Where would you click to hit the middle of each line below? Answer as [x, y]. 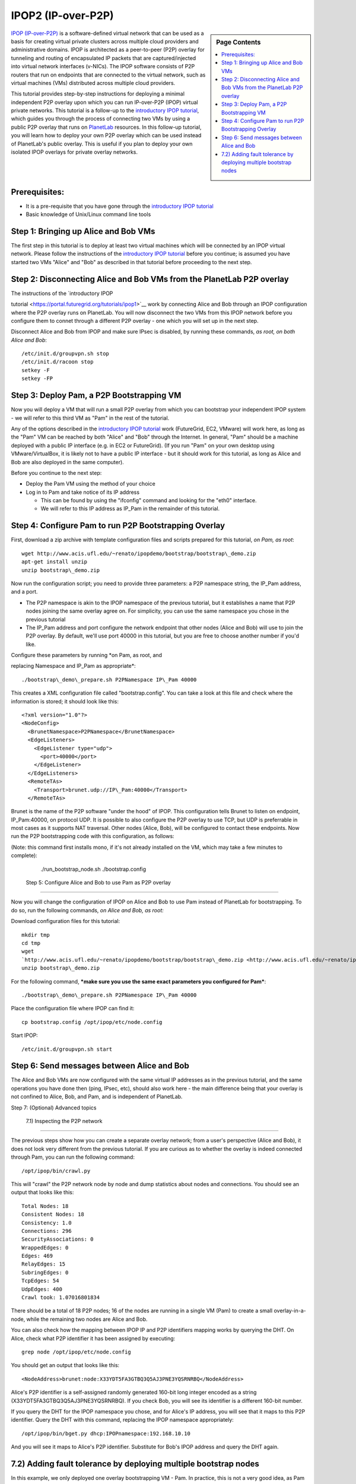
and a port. [24, 592]
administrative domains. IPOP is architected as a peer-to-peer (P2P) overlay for [108, 50]
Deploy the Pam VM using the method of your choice [90, 484]
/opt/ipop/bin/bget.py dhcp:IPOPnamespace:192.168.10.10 [106, 1433]
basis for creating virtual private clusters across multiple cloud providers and [105, 41]
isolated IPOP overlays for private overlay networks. [74, 152]
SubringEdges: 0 [45, 1272]
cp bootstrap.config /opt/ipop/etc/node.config [92, 1022]
